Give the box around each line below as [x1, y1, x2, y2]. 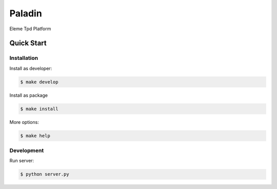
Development [9, 146, 44, 154]
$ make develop [20, 79, 58, 85]
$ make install [20, 106, 58, 112]
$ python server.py [20, 172, 69, 177]
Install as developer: [9, 65, 52, 71]
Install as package [9, 92, 48, 98]
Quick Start [9, 39, 47, 48]
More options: [9, 119, 39, 125]
